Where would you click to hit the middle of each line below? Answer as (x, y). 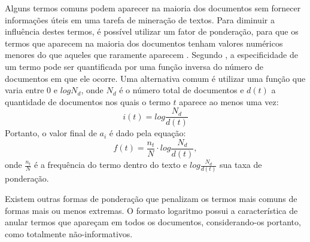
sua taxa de (241, 165)
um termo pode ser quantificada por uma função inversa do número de (134, 66)
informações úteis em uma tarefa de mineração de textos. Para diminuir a (140, 19)
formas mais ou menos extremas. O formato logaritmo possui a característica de (151, 210)
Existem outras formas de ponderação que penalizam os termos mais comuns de (151, 198)
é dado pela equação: (148, 133)
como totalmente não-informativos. (69, 233)
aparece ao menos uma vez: (229, 101)
